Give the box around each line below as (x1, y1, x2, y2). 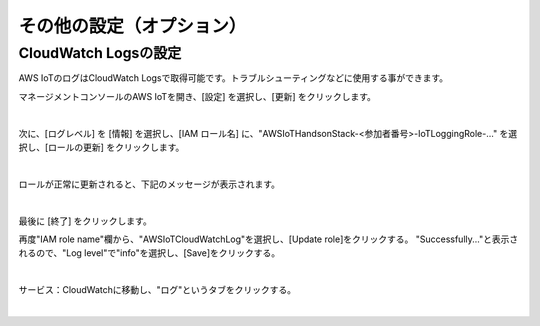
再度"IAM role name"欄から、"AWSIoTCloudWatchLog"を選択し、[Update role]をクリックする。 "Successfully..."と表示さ (18, 233, 519, 245)
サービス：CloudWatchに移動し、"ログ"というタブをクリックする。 (18, 284, 297, 296)
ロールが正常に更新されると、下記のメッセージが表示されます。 (18, 178, 280, 190)
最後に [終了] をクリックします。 (18, 215, 152, 227)
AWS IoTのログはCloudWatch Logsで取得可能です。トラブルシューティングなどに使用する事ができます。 (18, 72, 449, 84)
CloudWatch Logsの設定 (18, 44, 182, 62)
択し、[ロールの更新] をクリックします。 (18, 141, 185, 153)
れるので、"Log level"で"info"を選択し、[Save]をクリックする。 (18, 247, 281, 259)
